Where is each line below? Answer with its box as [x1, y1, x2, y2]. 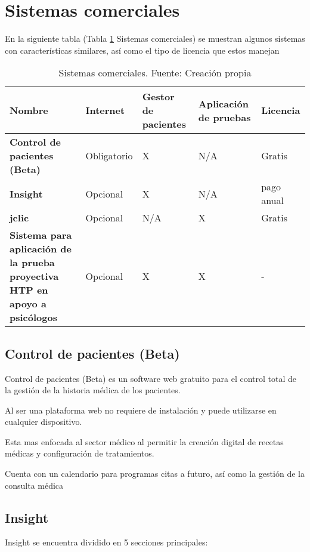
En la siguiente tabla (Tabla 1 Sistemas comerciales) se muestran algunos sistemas [5, 32, 305, 45]
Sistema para [10, 228, 72, 242]
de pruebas [198, 110, 251, 124]
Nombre [10, 103, 48, 118]
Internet [85, 103, 125, 118]
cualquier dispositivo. [5, 415, 82, 428]
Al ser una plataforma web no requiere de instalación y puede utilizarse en [5, 403, 277, 416]
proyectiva [10, 269, 59, 283]
